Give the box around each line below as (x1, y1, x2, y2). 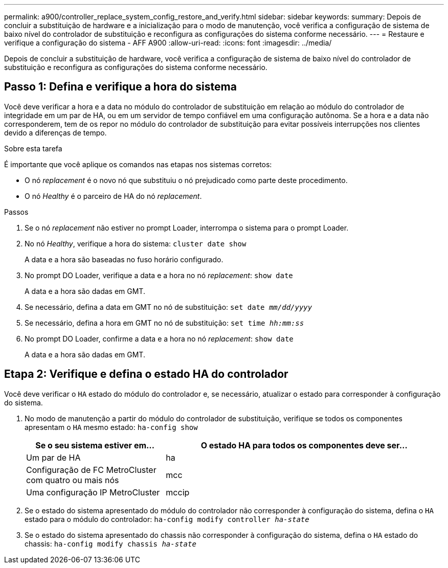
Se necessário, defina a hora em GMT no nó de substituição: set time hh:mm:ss (25, 318, 304, 327)
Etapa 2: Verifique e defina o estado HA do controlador (4, 368, 288, 381)
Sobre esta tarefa (4, 144, 62, 153)
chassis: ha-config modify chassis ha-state (25, 539, 196, 548)
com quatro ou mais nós (26, 474, 119, 485)
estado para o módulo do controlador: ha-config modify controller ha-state (25, 514, 309, 524)
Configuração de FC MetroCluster (26, 464, 156, 475)
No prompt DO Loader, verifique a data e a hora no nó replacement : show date (25, 270, 293, 280)
